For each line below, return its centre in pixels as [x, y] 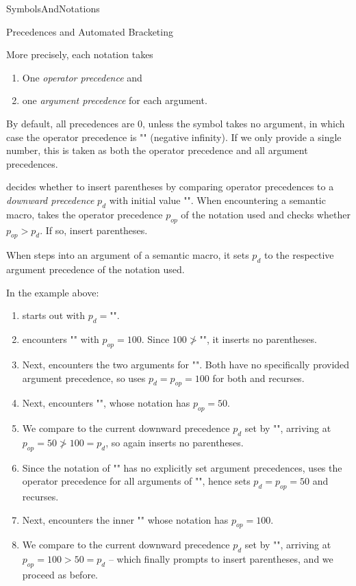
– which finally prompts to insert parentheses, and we [221, 559]
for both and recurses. [258, 378]
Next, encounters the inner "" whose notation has [125, 519]
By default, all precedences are [71, 123]
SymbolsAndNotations [53, 8]
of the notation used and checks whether [266, 214]
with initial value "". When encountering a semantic [217, 200]
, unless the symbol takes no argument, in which [244, 123]
